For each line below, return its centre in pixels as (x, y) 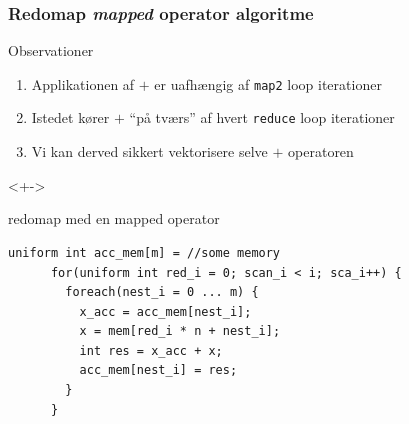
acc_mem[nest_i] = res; (158, 370)
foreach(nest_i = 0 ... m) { (162, 292)
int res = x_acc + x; (151, 350)
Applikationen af (83, 83)
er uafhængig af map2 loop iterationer (268, 83)
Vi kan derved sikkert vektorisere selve (149, 151)
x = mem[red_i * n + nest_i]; (180, 331)
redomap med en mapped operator (114, 218)
